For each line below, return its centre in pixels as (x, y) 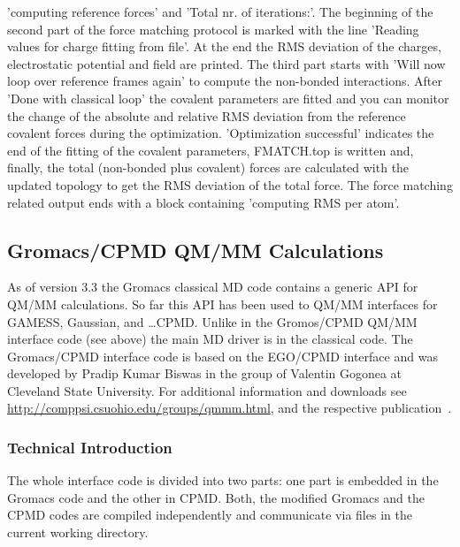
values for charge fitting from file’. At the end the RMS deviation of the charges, (224, 46)
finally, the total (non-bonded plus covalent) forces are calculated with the (208, 167)
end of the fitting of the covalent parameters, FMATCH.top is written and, (211, 150)
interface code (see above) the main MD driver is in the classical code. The (210, 339)
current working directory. (78, 532)
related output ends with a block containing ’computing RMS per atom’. (203, 202)
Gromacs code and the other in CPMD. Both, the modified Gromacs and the (216, 497)
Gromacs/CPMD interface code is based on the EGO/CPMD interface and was (222, 356)
